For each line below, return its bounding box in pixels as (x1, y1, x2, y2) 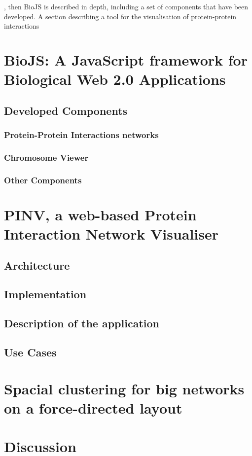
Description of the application (4, 316, 159, 331)
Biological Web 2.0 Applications (4, 69, 226, 89)
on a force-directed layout (4, 397, 182, 418)
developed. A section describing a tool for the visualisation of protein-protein (4, 11, 237, 21)
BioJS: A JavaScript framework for (4, 49, 248, 70)
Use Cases (4, 344, 57, 359)
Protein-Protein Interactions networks (4, 129, 159, 141)
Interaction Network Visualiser (4, 224, 219, 244)
